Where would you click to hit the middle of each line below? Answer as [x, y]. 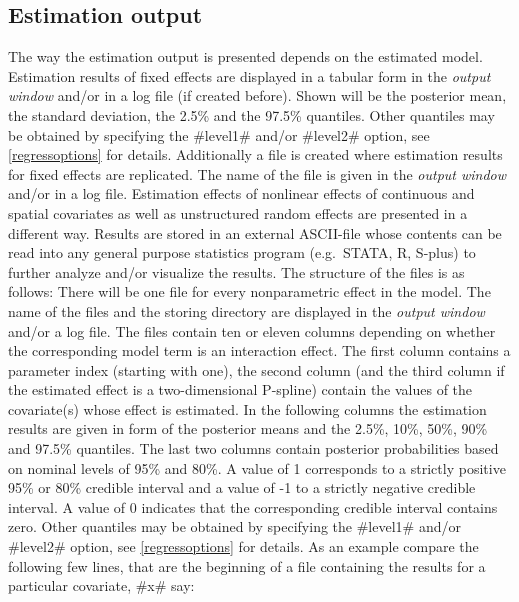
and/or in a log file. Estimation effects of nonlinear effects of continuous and [241, 193]
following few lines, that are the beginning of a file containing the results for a [247, 565]
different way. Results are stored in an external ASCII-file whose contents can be [255, 232]
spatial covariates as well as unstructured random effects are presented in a [238, 212]
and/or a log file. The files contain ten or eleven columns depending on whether [252, 330]
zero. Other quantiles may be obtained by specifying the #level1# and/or [234, 526]
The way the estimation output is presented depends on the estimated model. [245, 56]
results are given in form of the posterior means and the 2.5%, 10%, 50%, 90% [248, 428]
